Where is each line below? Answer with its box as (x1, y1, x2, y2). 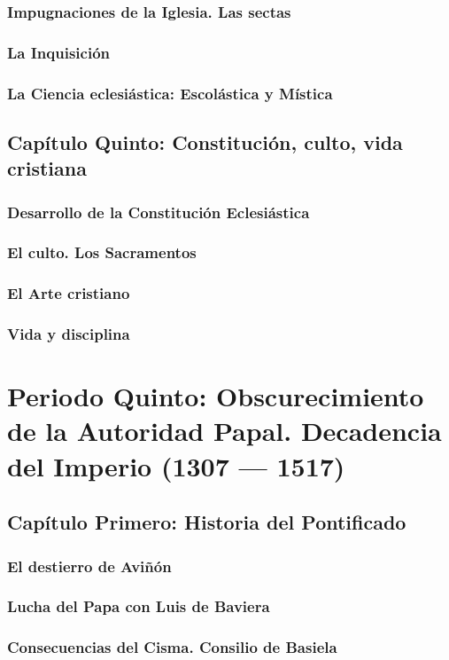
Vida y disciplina (7, 323, 130, 345)
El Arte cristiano (7, 282, 130, 304)
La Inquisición (7, 41, 111, 63)
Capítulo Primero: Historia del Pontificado (7, 508, 406, 536)
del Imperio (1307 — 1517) (7, 447, 345, 483)
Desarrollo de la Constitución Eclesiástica (7, 200, 310, 223)
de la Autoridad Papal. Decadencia (7, 412, 442, 449)
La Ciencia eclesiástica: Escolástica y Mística (7, 82, 333, 104)
